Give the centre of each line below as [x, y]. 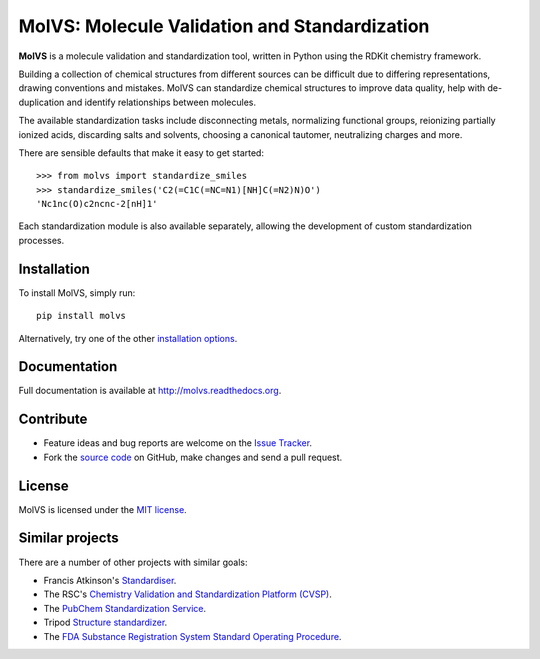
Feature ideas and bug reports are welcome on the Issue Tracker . [178, 443]
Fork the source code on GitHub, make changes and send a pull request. [193, 457]
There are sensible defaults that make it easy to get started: [141, 152]
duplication [41, 102]
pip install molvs [81, 316]
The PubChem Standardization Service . [125, 608]
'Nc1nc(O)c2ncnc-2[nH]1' [97, 204]
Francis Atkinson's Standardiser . [110, 580]
